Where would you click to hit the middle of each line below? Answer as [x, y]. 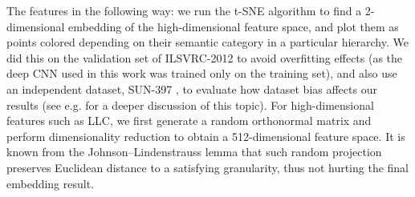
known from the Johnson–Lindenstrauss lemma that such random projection [194, 152]
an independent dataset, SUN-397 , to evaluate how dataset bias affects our [192, 88]
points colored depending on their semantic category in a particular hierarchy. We [207, 42]
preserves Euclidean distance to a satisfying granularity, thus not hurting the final [208, 167]
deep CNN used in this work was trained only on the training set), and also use [202, 73]
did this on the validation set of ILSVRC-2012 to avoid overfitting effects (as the [205, 57]
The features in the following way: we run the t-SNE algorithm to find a [184, 10]
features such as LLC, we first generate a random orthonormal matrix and [189, 121]
